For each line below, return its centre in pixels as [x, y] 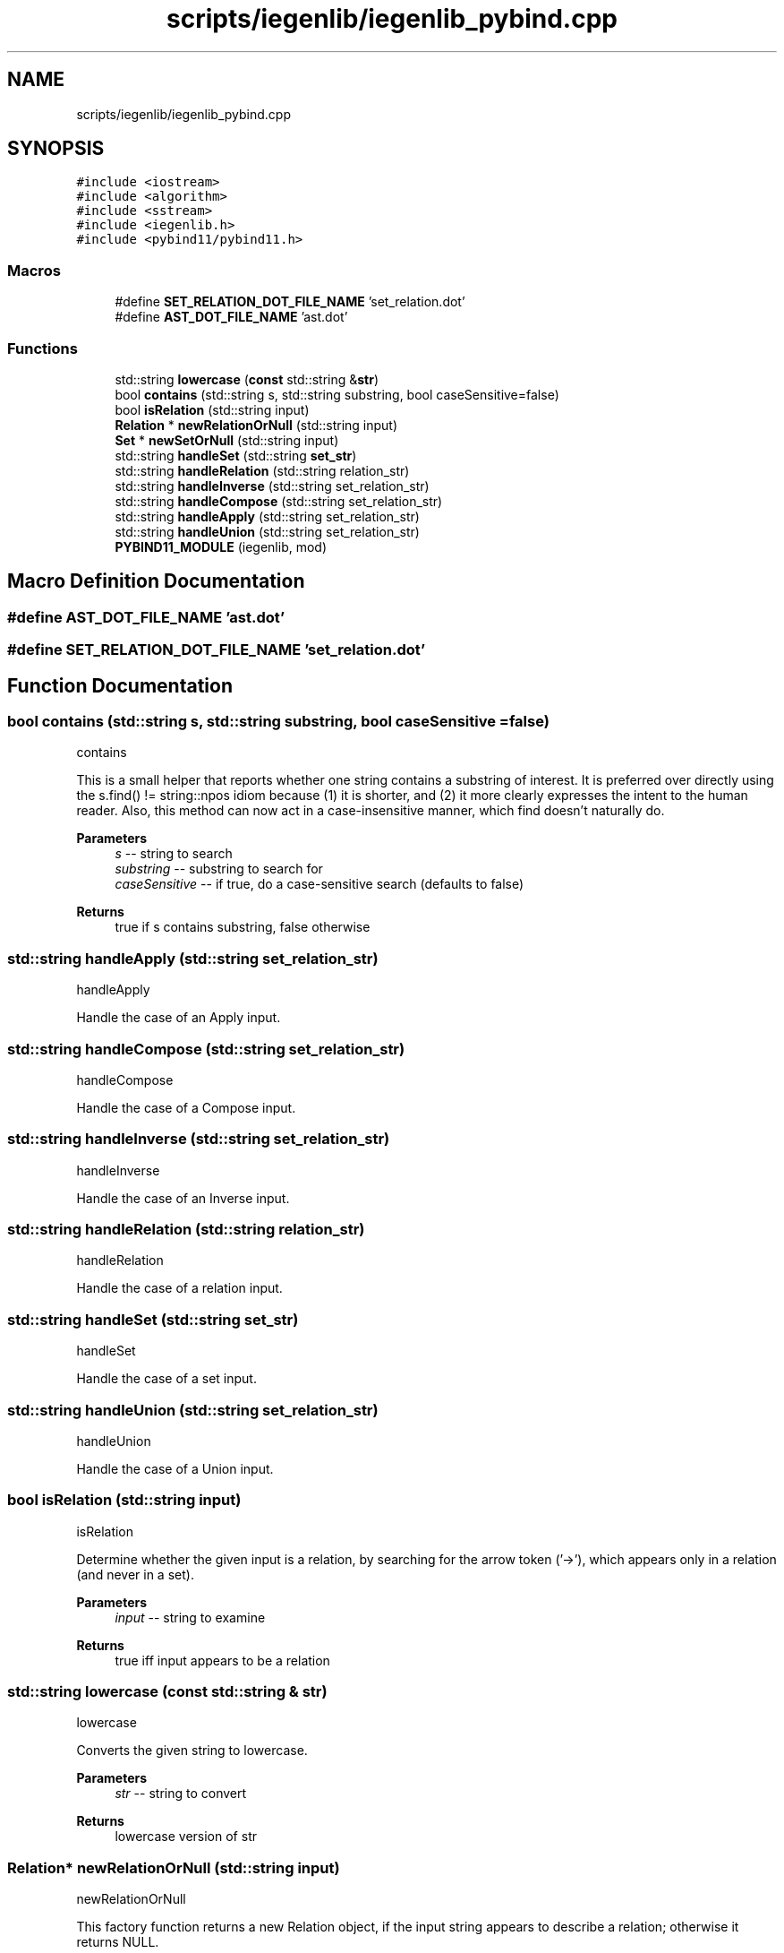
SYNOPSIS [56, 149]
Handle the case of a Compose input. [186, 1107]
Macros [34, 270]
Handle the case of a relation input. [179, 1288]
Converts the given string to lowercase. [192, 1751]
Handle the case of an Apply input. [179, 1018]
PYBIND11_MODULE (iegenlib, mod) [221, 546]
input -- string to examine [190, 1617]
